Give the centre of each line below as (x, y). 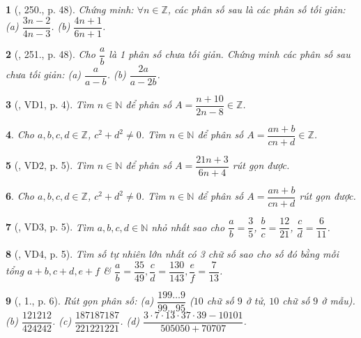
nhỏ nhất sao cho (188, 227)
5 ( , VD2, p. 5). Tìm (50, 165)
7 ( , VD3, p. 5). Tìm (50, 227)
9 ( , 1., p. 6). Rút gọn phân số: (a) (80, 301)
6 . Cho (20, 196)
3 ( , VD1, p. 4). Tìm (50, 104)
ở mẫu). (338, 301)
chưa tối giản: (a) (44, 74)
